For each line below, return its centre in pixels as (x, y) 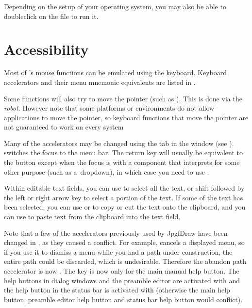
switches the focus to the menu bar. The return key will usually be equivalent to (123, 153)
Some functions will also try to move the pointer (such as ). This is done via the (123, 98)
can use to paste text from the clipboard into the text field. (92, 217)
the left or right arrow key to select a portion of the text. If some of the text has (124, 197)
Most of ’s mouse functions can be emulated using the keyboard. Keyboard (115, 73)
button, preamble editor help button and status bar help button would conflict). (123, 299)
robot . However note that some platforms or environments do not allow (109, 108)
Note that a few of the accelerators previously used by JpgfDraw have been (116, 233)
